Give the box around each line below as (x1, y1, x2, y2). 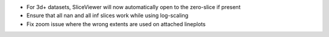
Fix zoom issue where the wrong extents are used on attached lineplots (26, 20, 206, 27)
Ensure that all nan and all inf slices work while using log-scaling (26, 12, 189, 19)
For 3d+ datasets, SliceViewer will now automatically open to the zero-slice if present (26, 4, 241, 10)
